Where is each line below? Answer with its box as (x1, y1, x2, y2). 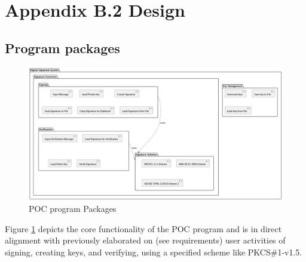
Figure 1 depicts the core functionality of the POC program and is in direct (5, 222, 282, 235)
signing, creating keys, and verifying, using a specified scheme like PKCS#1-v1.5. (5, 245, 302, 258)
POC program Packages (29, 202, 117, 214)
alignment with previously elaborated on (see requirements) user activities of (5, 234, 286, 246)
